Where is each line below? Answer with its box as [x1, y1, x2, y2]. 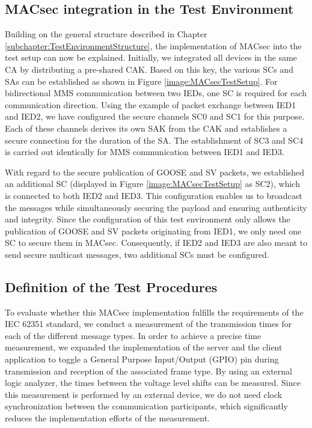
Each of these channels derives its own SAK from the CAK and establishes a [5, 121, 287, 134]
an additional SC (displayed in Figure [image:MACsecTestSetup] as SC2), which [5, 177, 300, 190]
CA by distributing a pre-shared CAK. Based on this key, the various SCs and [5, 63, 293, 75]
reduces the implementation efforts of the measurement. [5, 412, 210, 424]
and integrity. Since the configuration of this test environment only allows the [5, 213, 290, 225]
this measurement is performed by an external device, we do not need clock [5, 388, 283, 400]
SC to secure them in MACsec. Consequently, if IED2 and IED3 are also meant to [5, 236, 308, 249]
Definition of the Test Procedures [5, 277, 218, 296]
